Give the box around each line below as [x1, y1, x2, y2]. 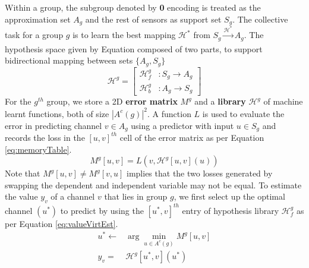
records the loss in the [5, 131, 85, 143]
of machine [263, 95, 303, 108]
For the [5, 95, 31, 108]
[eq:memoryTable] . [5, 143, 72, 155]
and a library [194, 95, 246, 108]
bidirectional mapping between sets [5, 54, 133, 67]
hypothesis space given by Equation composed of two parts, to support [5, 42, 263, 55]
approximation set [5, 12, 71, 25]
